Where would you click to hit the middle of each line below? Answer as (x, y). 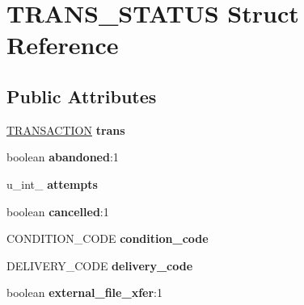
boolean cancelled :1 (58, 211)
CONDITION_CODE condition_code (108, 238)
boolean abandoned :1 (63, 157)
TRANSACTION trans (66, 130)
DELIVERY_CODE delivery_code (100, 265)
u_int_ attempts (52, 184)
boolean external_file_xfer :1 (84, 292)
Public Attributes (82, 96)
